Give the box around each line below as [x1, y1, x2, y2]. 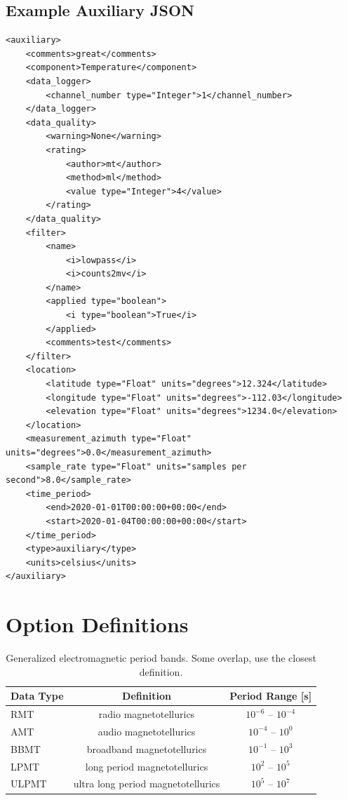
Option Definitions [6, 610, 189, 639]
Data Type [11, 688, 64, 703]
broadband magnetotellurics [86, 741, 207, 756]
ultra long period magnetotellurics [73, 776, 220, 791]
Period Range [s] [229, 688, 312, 703]
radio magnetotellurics [98, 707, 195, 721]
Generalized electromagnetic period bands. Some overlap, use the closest [6, 651, 316, 665]
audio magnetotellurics [98, 724, 196, 738]
